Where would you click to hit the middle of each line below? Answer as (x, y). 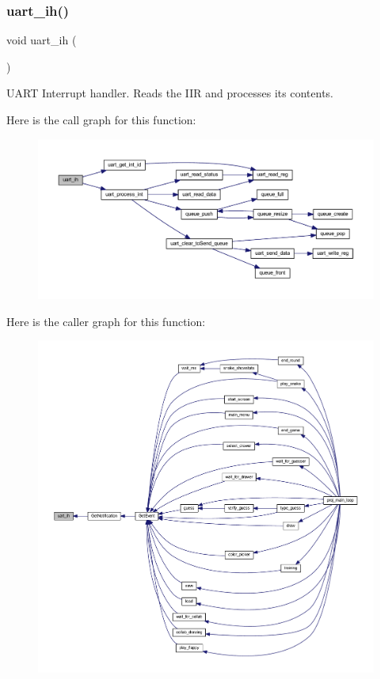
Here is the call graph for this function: (101, 119)
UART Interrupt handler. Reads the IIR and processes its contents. (170, 93)
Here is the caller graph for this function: (106, 321)
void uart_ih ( (42, 40)
